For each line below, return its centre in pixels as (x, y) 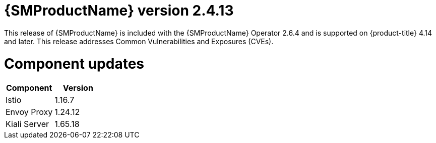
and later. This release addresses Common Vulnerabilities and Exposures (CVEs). (139, 41)
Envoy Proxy (29, 112)
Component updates (74, 63)
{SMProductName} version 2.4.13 (119, 11)
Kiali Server (27, 124)
